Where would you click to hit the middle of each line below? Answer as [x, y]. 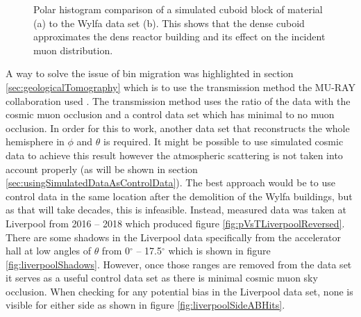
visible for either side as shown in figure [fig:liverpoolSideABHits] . [145, 305]
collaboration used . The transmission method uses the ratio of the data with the [178, 100]
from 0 [116, 251]
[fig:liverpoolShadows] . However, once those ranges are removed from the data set [179, 264]
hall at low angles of [48, 251]
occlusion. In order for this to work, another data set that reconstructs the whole [178, 128]
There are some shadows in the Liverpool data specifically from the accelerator [173, 237]
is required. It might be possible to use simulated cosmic [224, 141]
